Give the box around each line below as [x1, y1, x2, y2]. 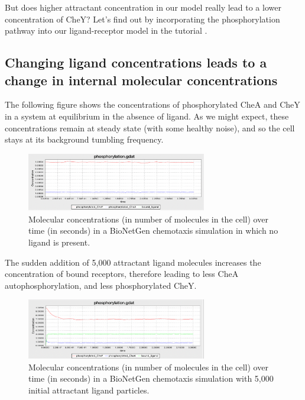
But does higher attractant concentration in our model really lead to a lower [5, 1, 281, 13]
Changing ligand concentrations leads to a [5, 53, 267, 72]
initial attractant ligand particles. [28, 383, 150, 396]
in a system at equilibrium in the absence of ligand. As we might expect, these [5, 109, 289, 122]
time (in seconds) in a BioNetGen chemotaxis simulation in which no [28, 224, 278, 237]
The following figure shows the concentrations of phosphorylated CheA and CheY [5, 98, 300, 111]
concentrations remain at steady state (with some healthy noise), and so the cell [5, 121, 295, 134]
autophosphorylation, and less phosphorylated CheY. [5, 279, 197, 291]
